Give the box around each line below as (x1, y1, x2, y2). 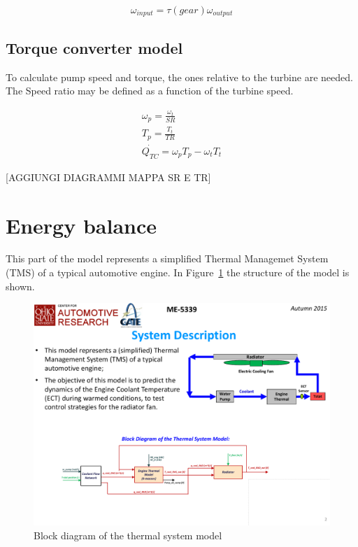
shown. (6, 278, 35, 293)
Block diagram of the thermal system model (34, 527, 222, 542)
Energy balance (6, 211, 157, 239)
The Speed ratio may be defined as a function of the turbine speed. (6, 83, 294, 98)
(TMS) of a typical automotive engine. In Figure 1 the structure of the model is (6, 265, 350, 280)
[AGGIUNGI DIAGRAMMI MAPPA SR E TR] (6, 169, 211, 184)
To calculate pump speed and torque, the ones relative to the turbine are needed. (6, 69, 353, 84)
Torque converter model (6, 36, 183, 58)
